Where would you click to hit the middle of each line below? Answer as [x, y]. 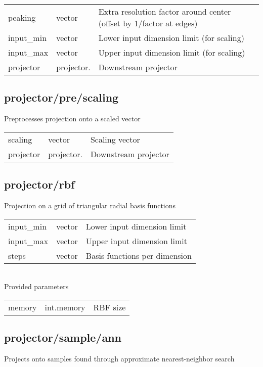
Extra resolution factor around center [165, 11]
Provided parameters [36, 286]
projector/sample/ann [63, 337]
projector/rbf [39, 184]
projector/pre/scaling [61, 97]
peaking [22, 17]
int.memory [65, 307]
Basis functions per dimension [139, 255]
